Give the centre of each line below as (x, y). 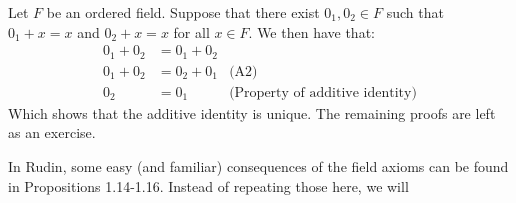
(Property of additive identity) (323, 92)
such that (415, 12)
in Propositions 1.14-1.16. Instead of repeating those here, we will (208, 185)
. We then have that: (311, 31)
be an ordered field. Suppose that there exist (183, 12)
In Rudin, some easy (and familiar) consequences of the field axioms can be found (258, 165)
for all (191, 31)
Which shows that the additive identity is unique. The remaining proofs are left (252, 112)
